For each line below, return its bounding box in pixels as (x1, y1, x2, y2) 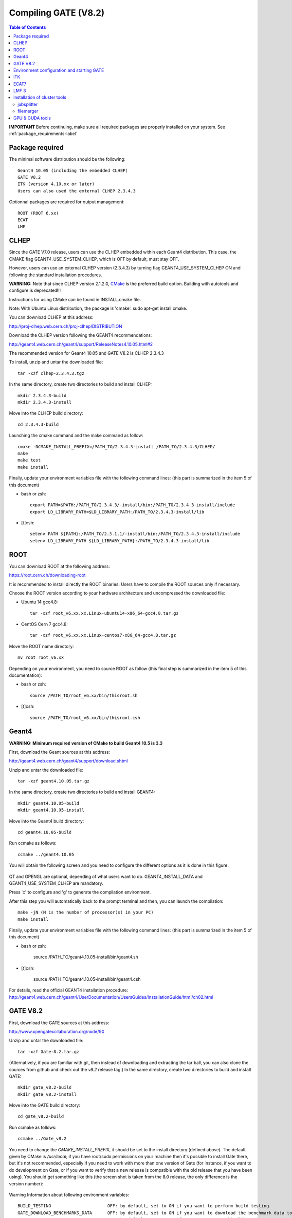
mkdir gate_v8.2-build (18, 1085, 72, 1090)
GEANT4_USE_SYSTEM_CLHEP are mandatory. (9, 880, 103, 886)
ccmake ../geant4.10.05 (18, 852, 74, 857)
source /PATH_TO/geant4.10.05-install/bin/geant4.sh (33, 954, 139, 960)
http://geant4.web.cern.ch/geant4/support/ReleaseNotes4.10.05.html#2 (9, 341, 153, 347)
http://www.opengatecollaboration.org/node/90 (9, 1028, 105, 1034)
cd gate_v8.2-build (18, 1114, 64, 1119)
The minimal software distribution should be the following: (9, 156, 126, 162)
